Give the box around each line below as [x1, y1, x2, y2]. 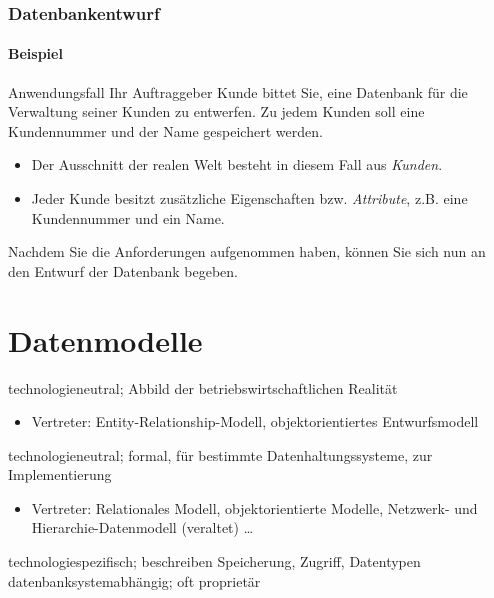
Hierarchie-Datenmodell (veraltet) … [31, 517, 254, 538]
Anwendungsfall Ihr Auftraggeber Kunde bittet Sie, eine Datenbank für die [8, 81, 468, 102]
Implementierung [8, 464, 112, 485]
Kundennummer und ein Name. [31, 207, 225, 228]
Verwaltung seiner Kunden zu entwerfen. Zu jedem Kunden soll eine [8, 101, 425, 122]
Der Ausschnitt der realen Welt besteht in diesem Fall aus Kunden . [31, 154, 443, 175]
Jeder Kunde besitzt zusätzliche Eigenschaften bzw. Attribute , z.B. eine [31, 188, 468, 209]
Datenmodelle [8, 319, 203, 360]
